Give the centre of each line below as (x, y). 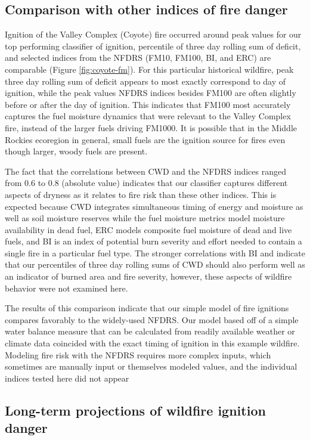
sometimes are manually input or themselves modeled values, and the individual (151, 366)
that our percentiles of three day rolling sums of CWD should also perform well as (155, 264)
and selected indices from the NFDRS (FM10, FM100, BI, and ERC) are (138, 58)
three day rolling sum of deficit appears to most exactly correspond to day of (145, 81)
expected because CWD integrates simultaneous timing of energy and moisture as (154, 206)
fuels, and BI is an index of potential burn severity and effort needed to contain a (154, 241)
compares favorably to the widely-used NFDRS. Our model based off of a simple (152, 319)
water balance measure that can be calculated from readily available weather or (150, 331)
